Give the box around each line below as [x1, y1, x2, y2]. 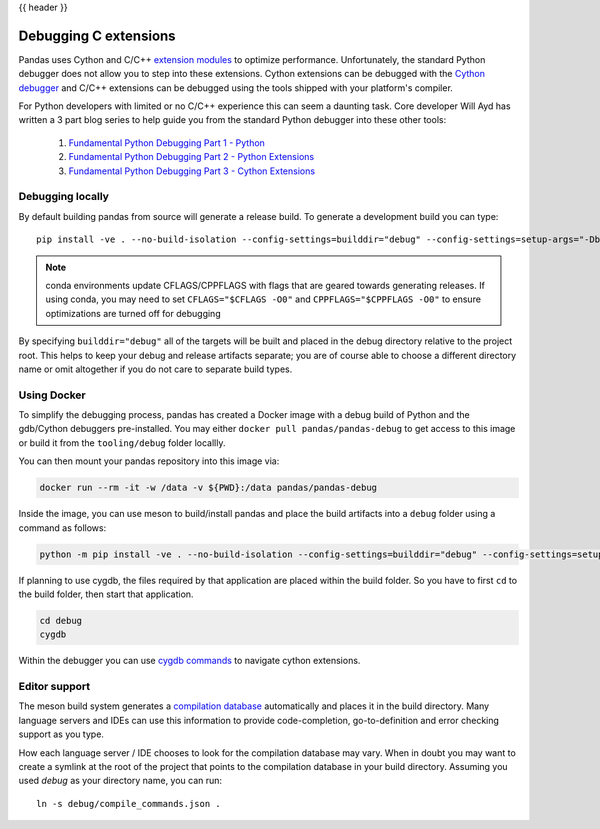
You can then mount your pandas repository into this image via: [18, 455, 280, 467]
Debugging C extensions [18, 27, 176, 44]
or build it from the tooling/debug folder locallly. [18, 436, 226, 449]
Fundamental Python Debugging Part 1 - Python [68, 136, 265, 149]
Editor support [18, 680, 91, 694]
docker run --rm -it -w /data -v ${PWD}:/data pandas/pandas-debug [39, 482, 378, 494]
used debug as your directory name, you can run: [18, 775, 223, 787]
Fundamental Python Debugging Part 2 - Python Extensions [68, 151, 315, 163]
